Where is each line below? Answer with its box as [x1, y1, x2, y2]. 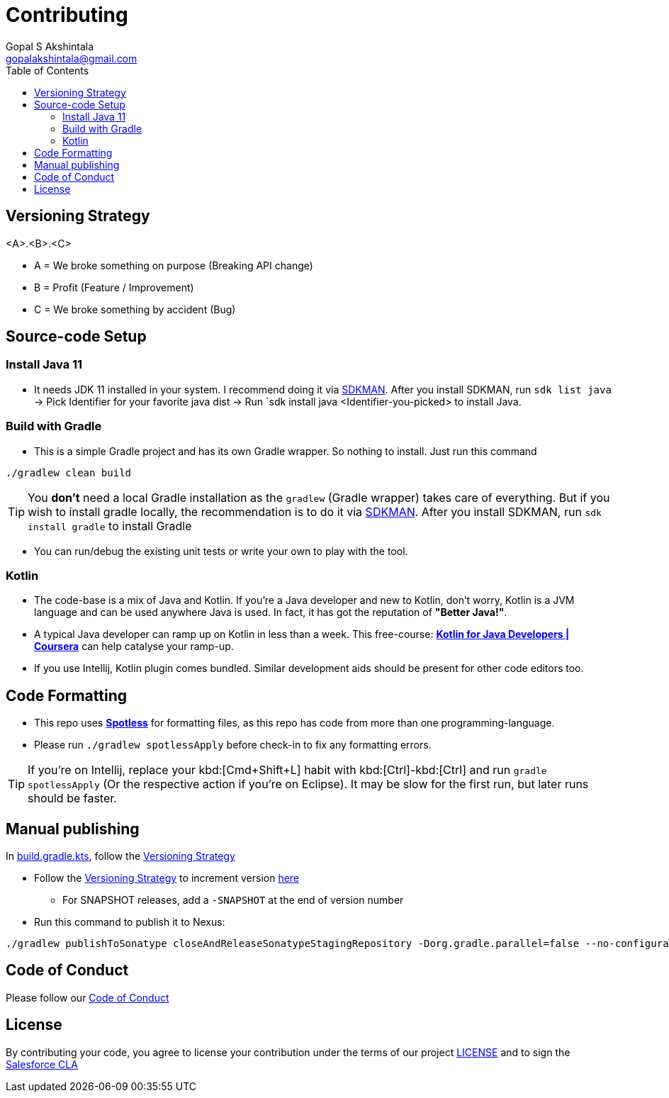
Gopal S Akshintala [6, 40, 94, 52]
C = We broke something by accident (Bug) [34, 303, 236, 315]
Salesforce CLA [6, 1058, 78, 1070]
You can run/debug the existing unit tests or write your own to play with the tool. [34, 544, 408, 557]
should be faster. [28, 791, 117, 806]
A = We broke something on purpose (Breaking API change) [34, 259, 313, 271]
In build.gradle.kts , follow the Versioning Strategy [6, 850, 235, 862]
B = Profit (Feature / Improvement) [34, 281, 194, 293]
